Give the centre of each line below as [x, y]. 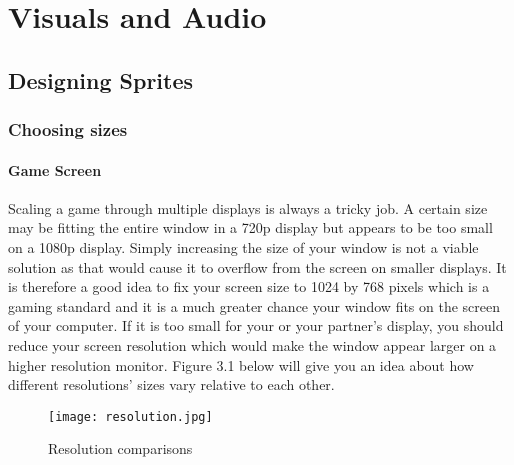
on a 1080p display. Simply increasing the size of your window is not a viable [243, 246]
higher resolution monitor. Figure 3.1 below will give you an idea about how [241, 364]
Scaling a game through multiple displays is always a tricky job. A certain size [248, 207]
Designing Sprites [101, 79]
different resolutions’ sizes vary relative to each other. [171, 384]
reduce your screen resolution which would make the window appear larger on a [252, 344]
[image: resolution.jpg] [130, 416]
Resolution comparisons [120, 448]
